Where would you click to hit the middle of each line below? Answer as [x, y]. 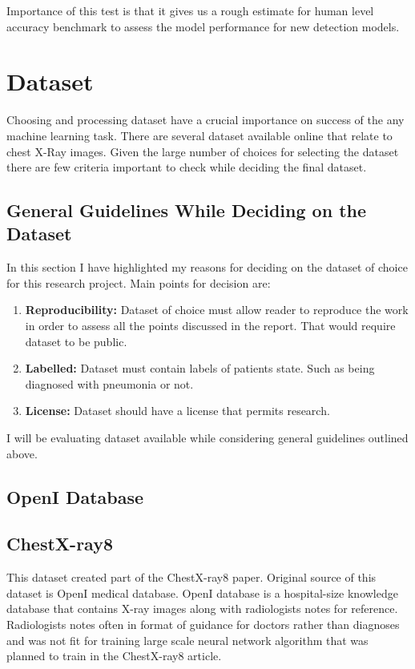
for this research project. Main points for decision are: [139, 282]
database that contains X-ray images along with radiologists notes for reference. [202, 609]
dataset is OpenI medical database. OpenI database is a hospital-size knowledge [202, 592]
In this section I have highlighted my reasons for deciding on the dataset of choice [207, 267]
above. [22, 453]
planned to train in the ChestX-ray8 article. [114, 656]
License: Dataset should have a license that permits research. [177, 411]
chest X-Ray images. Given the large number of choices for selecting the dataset [203, 151]
